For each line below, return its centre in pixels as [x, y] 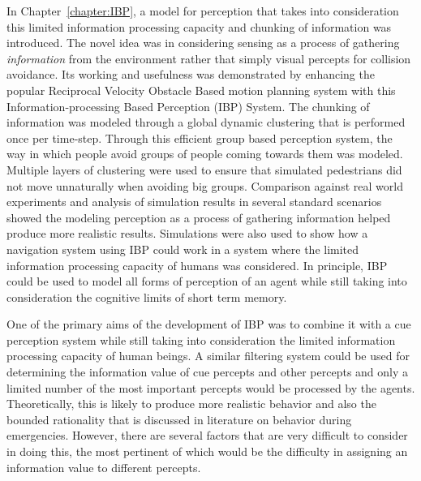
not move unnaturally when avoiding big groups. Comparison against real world [205, 185]
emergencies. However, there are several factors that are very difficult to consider [207, 435]
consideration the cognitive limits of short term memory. [147, 296]
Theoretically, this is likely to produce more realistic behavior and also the [191, 404]
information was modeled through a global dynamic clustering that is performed [206, 122]
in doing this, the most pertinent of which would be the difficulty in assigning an [207, 451]
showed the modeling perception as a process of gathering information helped [199, 217]
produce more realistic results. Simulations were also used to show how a [187, 233]
